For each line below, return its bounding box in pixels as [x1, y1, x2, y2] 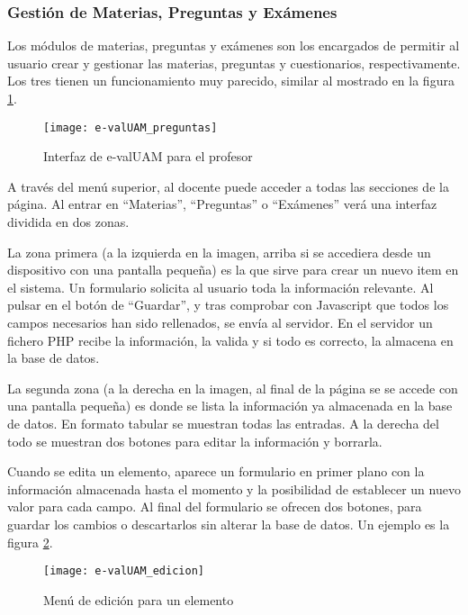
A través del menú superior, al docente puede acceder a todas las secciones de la [7, 176, 449, 195]
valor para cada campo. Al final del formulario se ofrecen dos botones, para [7, 497, 422, 516]
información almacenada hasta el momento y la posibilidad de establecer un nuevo [7, 479, 461, 498]
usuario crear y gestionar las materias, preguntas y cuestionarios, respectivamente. [7, 53, 461, 72]
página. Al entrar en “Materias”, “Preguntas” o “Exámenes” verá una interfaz [7, 194, 437, 213]
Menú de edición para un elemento [43, 590, 234, 609]
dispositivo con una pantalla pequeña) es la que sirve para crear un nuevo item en [7, 260, 459, 279]
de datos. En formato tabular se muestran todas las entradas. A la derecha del [7, 413, 439, 432]
